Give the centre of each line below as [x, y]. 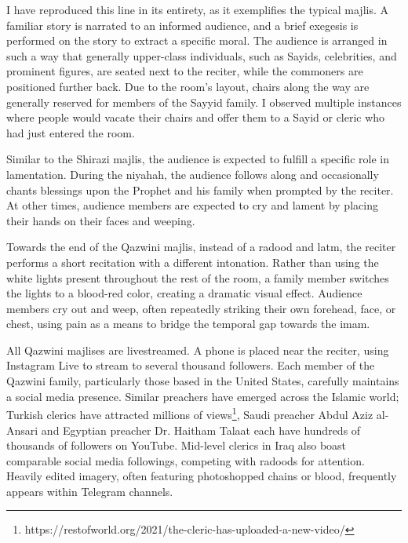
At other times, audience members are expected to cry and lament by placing [192, 205]
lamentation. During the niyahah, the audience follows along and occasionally [193, 174]
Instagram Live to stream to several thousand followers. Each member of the [191, 365]
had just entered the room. [71, 132]
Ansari [22, 430]
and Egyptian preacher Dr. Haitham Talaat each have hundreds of [201, 430]
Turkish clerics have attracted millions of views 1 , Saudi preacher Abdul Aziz [190, 413]
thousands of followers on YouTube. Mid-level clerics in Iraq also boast [177, 445]
